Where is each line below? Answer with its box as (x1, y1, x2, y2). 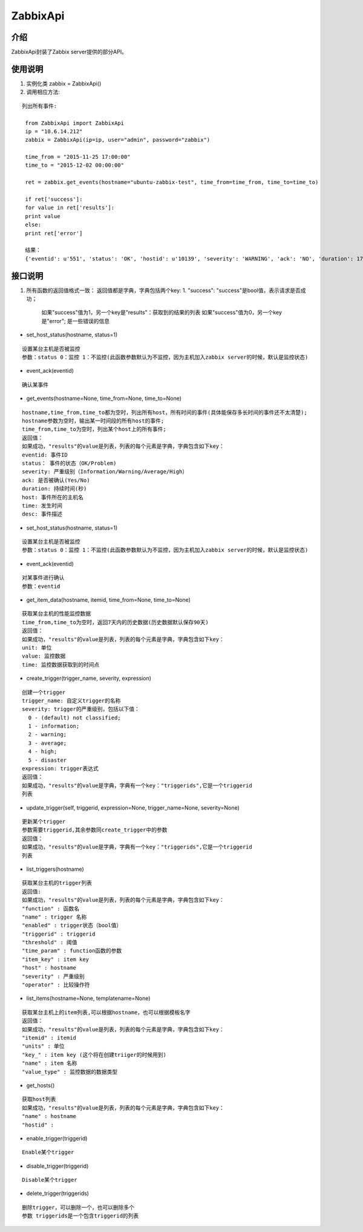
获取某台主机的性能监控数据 (22, 610, 91, 618)
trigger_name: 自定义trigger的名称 (22, 697, 121, 704)
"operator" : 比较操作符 (22, 982, 90, 988)
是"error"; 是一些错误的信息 (41, 317, 110, 324)
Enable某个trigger (22, 1149, 74, 1156)
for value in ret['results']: (25, 204, 115, 211)
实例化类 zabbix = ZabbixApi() (26, 79, 102, 87)
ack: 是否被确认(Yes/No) (22, 476, 90, 484)
